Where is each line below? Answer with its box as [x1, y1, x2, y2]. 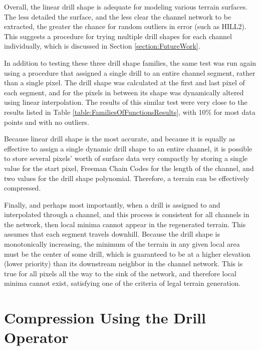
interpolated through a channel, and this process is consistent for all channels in [4, 209, 249, 220]
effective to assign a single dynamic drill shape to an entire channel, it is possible [4, 143, 252, 153]
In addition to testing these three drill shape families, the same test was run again [4, 57, 256, 68]
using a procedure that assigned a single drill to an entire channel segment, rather [4, 67, 255, 78]
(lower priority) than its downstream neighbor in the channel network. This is [4, 258, 243, 269]
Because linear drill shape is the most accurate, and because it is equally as [4, 133, 235, 144]
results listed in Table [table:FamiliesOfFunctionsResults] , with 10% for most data [4, 106, 255, 117]
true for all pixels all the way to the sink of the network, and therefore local [4, 268, 236, 278]
